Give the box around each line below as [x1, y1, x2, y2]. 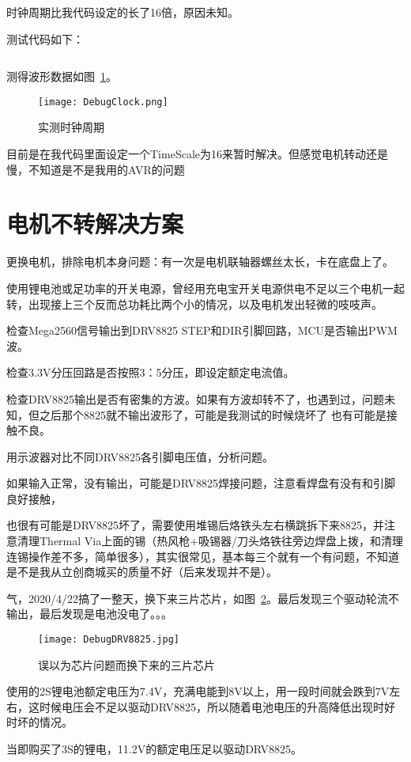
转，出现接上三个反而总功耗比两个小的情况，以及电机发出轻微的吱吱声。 [6, 295, 383, 312]
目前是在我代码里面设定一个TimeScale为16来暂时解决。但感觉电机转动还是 [6, 146, 388, 162]
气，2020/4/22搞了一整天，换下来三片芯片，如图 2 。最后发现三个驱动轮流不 [6, 590, 399, 606]
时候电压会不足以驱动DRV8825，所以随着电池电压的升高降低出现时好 [39, 698, 395, 715]
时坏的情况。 [6, 714, 73, 730]
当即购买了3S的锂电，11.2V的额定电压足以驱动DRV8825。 [6, 741, 303, 757]
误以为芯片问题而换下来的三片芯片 [38, 656, 215, 673]
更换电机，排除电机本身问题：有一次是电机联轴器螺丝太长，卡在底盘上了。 [6, 253, 394, 270]
